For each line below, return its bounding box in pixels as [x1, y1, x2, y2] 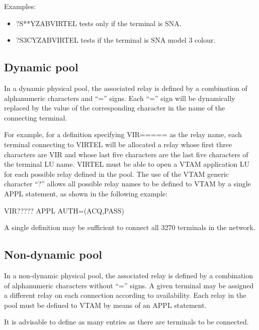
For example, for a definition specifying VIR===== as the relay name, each [4, 129, 242, 140]
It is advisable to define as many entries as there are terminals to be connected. [4, 316, 249, 327]
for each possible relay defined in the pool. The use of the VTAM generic [4, 168, 229, 179]
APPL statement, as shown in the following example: [4, 188, 168, 198]
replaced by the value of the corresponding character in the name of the [4, 102, 225, 113]
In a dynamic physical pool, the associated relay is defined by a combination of [4, 82, 247, 93]
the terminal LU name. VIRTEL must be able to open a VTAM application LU [4, 159, 249, 169]
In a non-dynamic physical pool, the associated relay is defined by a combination [4, 270, 253, 280]
